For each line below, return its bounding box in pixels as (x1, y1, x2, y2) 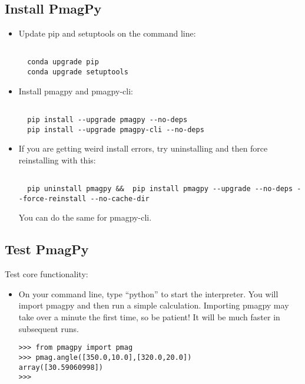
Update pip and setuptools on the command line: (18, 27, 196, 40)
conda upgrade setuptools (27, 68, 128, 77)
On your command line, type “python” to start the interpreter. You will (18, 287, 279, 300)
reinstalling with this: (18, 153, 96, 166)
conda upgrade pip (27, 58, 99, 67)
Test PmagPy (5, 240, 89, 258)
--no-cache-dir (90, 194, 150, 203)
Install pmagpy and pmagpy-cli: (18, 84, 133, 97)
